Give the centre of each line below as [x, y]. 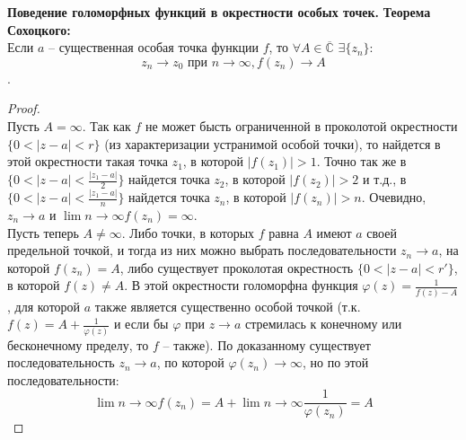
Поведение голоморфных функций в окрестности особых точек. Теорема [219, 12]
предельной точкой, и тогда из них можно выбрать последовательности [202, 250]
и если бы [141, 324]
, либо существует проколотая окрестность [237, 267]
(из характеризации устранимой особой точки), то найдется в [273, 143]
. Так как [106, 125]
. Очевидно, [394, 197]
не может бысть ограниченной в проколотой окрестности [301, 125]
